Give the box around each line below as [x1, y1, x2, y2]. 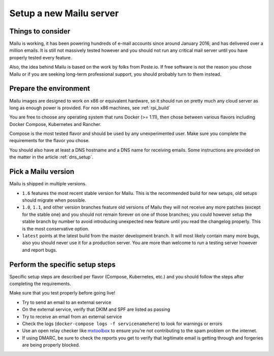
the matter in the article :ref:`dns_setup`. [9, 154, 93, 160]
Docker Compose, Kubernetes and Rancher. [9, 121, 101, 127]
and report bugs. [22, 247, 57, 253]
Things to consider [9, 27, 71, 36]
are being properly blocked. [22, 342, 80, 348]
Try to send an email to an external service [22, 299, 112, 305]
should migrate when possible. [22, 197, 86, 203]
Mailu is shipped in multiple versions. [9, 181, 87, 187]
